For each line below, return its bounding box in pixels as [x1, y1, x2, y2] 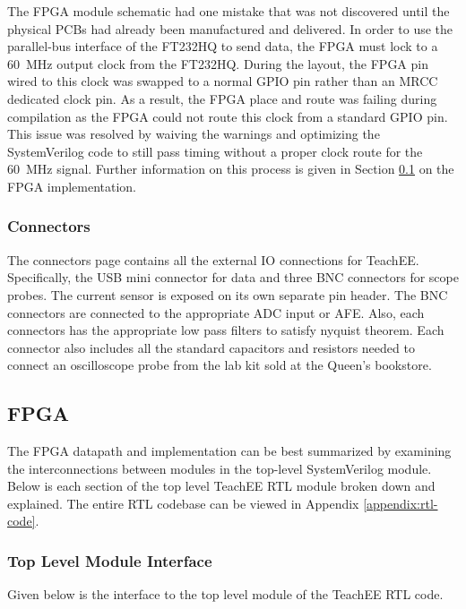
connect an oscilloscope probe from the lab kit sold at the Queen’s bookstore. [7, 356, 432, 374]
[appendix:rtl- [363, 493, 438, 512]
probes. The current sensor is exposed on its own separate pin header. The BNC [7, 285, 448, 304]
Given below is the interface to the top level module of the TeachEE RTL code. [7, 585, 444, 604]
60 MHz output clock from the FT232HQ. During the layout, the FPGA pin [7, 54, 428, 73]
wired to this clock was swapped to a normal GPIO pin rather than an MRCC [7, 72, 438, 90]
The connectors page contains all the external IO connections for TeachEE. [7, 250, 419, 269]
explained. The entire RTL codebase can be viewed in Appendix [7, 493, 359, 512]
